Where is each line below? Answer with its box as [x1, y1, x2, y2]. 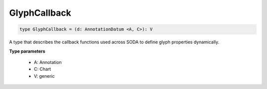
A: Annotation [34, 59, 62, 65]
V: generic [34, 73, 55, 79]
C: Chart [34, 66, 51, 72]
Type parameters [9, 48, 45, 54]
